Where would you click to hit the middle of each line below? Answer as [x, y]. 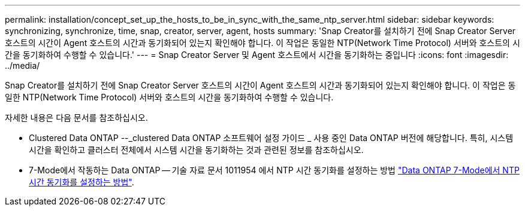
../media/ [22, 65]
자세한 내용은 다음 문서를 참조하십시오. [76, 117]
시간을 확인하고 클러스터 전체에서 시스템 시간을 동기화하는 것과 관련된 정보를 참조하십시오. [196, 150]
